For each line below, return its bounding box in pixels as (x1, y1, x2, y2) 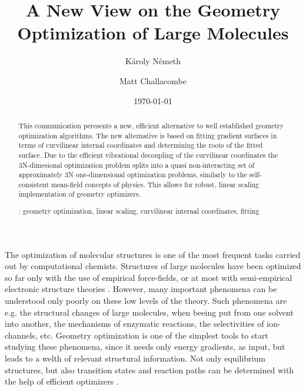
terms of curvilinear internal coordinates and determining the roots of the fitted (18, 140, 263, 150)
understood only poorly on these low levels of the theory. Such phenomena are (5, 294, 287, 307)
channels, (5, 329, 38, 341)
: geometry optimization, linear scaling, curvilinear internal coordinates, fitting (18, 206, 260, 216)
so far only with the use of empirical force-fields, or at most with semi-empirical (5, 271, 292, 283)
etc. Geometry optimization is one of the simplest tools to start (40, 329, 268, 341)
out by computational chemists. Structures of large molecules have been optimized (5, 260, 301, 272)
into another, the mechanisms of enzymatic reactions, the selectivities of (5, 317, 264, 330)
